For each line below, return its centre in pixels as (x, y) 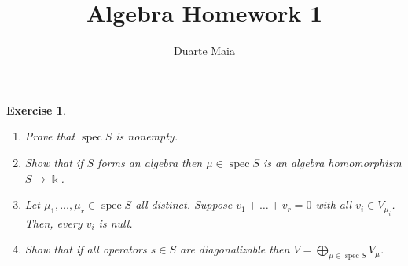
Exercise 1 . (36, 109)
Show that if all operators (86, 249)
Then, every (53, 222)
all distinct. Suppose (184, 204)
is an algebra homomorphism (332, 162)
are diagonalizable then (235, 249)
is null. (116, 222)
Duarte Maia (204, 51)
